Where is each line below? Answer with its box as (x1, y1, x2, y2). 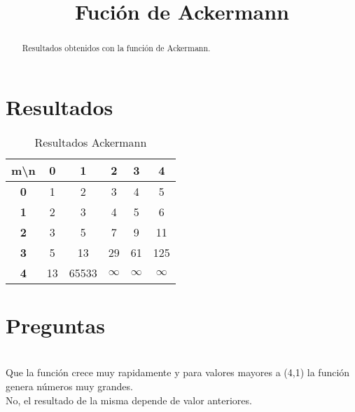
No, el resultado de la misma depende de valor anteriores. (6, 392, 252, 407)
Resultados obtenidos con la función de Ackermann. (22, 42, 211, 54)
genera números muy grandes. (6, 379, 133, 394)
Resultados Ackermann (34, 133, 147, 150)
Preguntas (6, 310, 105, 339)
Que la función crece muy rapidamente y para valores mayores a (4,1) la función (6, 365, 350, 380)
